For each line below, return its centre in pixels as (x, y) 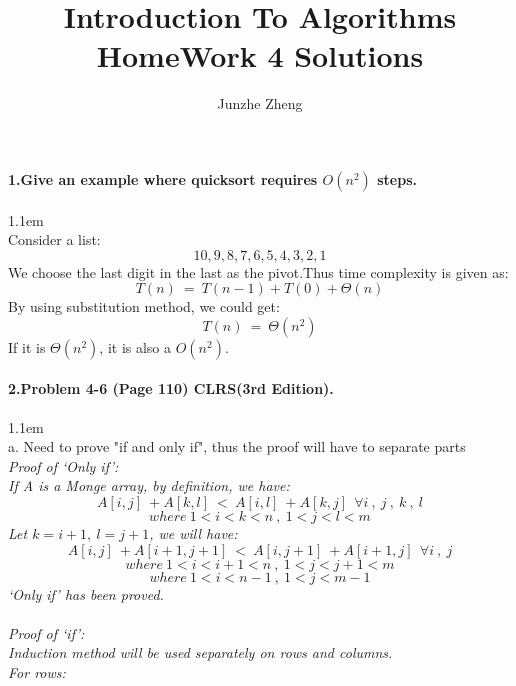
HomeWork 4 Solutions (260, 55)
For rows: (37, 672)
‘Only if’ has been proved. (86, 593)
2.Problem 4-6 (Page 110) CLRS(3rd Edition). (171, 388)
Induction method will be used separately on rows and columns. (200, 652)
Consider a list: (54, 239)
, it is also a (135, 346)
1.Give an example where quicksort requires (163, 178)
